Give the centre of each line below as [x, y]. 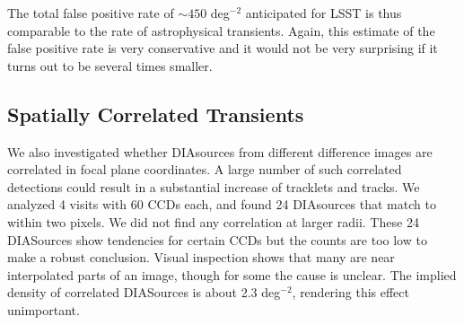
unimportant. [44, 309]
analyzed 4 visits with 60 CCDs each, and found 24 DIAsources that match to [222, 204]
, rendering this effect [351, 292]
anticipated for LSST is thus [324, 13]
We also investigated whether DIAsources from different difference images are [220, 151]
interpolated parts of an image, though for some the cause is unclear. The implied [232, 274]
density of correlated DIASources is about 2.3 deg [144, 292]
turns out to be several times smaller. [110, 65]
